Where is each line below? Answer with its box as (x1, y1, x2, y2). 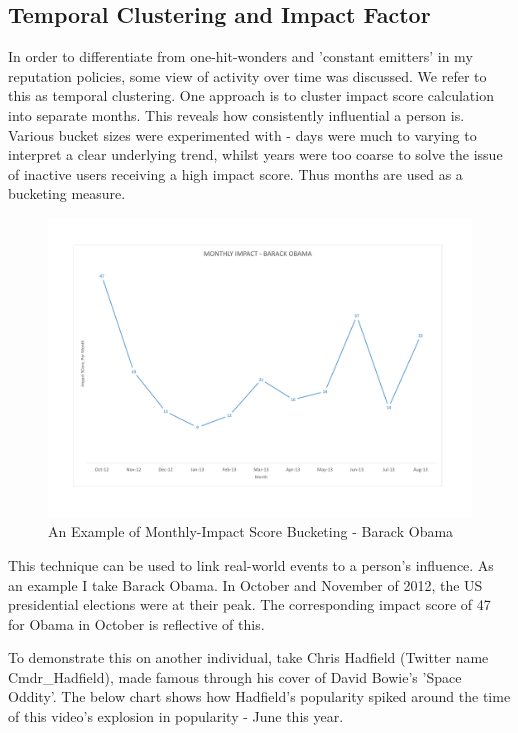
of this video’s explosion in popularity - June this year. (8, 706, 344, 727)
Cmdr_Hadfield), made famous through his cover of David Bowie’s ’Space (8, 666, 462, 687)
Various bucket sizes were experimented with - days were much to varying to (8, 124, 477, 145)
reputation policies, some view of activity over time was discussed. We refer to (8, 65, 487, 86)
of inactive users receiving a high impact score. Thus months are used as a (8, 163, 463, 184)
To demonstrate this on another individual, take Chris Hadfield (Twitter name (8, 647, 489, 668)
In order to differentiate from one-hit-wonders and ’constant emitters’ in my (8, 46, 473, 67)
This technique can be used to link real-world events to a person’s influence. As (8, 554, 494, 575)
